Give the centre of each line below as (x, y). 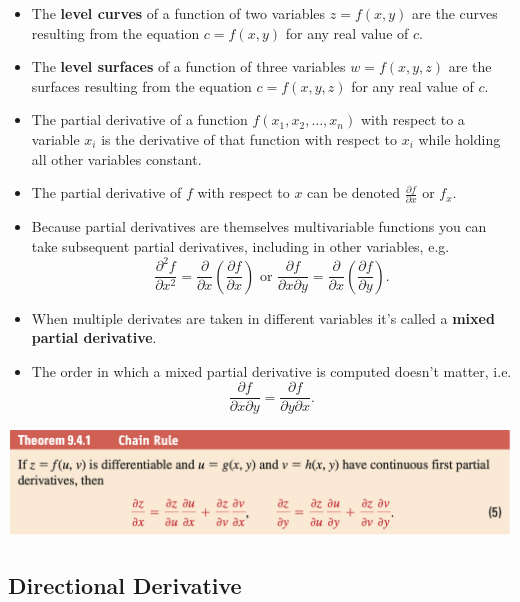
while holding (459, 138)
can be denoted (353, 192)
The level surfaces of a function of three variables (188, 66)
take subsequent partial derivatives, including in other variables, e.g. (240, 246)
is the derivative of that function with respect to (249, 138)
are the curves (455, 13)
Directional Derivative (125, 584)
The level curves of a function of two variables (178, 13)
